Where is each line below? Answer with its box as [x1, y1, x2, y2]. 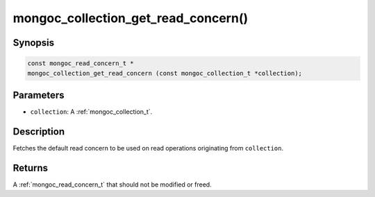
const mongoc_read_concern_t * [27, 60, 135, 67]
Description [12, 126, 65, 137]
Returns [12, 162, 49, 173]
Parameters [12, 89, 65, 101]
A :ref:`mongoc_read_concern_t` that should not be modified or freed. [12, 180, 212, 189]
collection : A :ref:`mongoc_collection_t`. [30, 108, 153, 116]
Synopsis [12, 37, 55, 49]
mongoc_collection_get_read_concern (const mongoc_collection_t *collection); [27, 69, 302, 77]
